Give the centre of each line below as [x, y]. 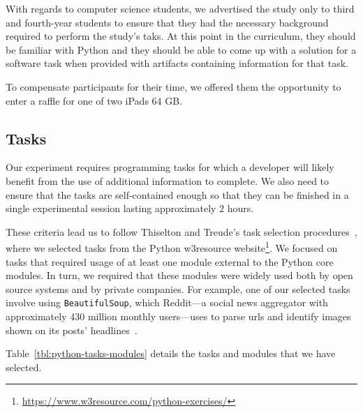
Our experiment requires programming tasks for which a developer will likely [170, 167]
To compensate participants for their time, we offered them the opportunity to [173, 86]
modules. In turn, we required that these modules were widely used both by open [179, 275]
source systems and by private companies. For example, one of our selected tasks [178, 288]
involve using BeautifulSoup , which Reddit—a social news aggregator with [167, 302]
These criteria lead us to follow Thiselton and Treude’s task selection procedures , [181, 231]
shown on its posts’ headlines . [72, 330]
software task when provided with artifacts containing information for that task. [177, 63]
